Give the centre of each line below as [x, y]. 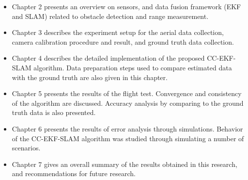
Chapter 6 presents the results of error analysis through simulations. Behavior [127, 128]
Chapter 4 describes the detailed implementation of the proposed [108, 58]
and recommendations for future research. [74, 173]
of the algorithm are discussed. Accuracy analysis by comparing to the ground [128, 103]
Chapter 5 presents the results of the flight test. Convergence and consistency [127, 93]
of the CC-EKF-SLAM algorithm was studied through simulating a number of [128, 138]
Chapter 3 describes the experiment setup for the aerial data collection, [118, 32]
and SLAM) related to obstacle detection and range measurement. [110, 16]
